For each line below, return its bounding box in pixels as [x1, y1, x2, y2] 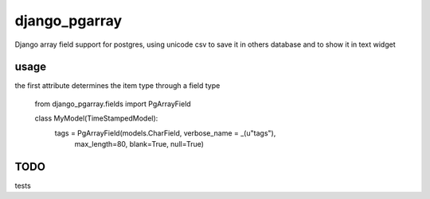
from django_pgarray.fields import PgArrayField [34, 99, 191, 109]
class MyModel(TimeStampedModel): [34, 113, 158, 123]
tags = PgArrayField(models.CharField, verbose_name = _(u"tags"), [54, 128, 276, 138]
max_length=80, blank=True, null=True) [74, 140, 205, 149]
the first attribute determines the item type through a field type [14, 81, 221, 90]
